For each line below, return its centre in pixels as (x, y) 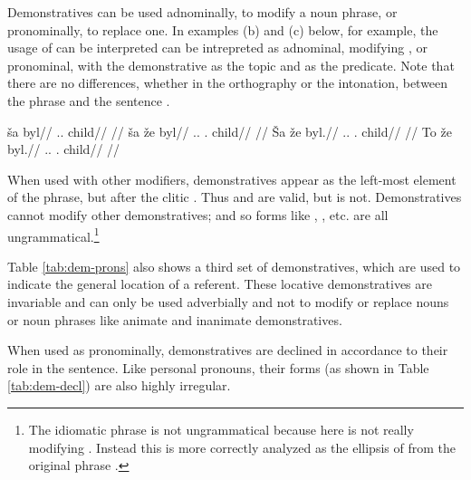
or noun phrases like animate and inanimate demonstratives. (175, 319)
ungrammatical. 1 (53, 235)
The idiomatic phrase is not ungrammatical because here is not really (221, 429)
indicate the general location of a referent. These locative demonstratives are (220, 284)
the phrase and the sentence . (89, 100)
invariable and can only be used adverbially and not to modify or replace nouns (228, 301)
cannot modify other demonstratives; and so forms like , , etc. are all (198, 214)
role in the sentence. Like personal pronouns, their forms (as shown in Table (218, 367)
